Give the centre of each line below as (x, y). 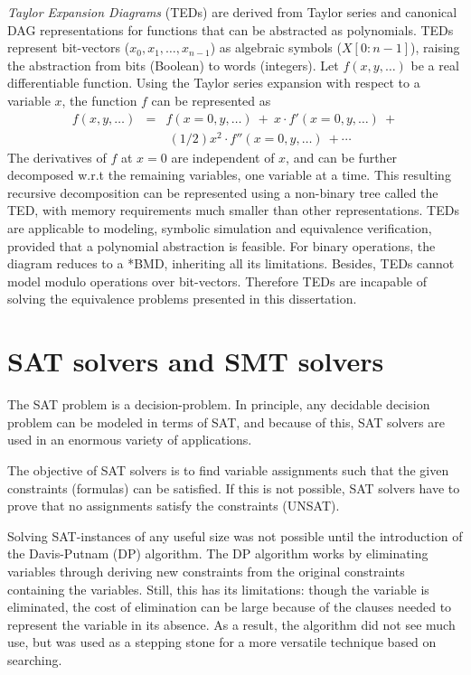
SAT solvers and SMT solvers (196, 361)
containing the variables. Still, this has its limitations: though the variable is (218, 589)
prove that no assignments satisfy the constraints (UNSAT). (174, 506)
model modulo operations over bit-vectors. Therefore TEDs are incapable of (217, 281)
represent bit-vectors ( (69, 47)
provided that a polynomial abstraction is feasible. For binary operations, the (221, 245)
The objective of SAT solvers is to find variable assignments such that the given (228, 469)
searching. (35, 659)
